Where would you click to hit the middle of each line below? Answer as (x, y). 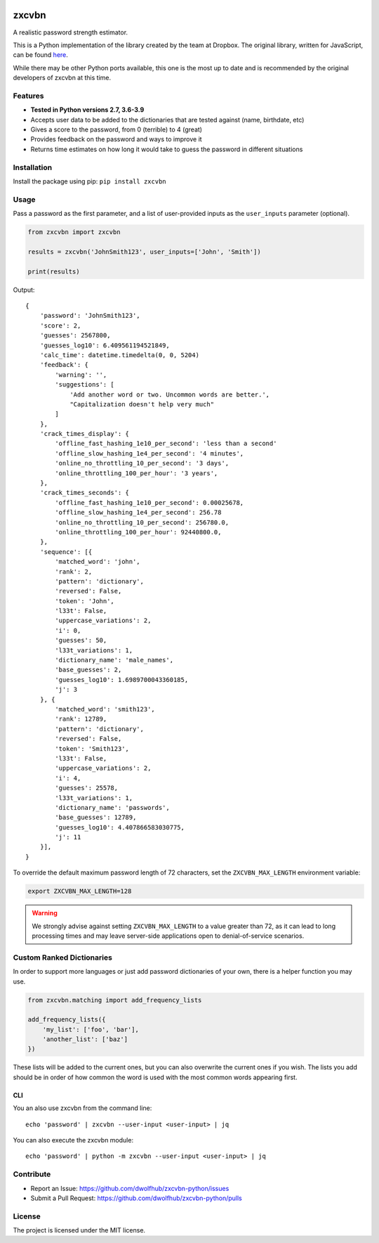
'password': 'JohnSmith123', (90, 316)
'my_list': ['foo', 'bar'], (91, 1029)
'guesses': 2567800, (75, 335)
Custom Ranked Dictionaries (62, 958)
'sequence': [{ (66, 552)
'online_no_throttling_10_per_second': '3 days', (142, 463)
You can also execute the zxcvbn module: (73, 1140)
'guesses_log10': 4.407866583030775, (120, 827)
